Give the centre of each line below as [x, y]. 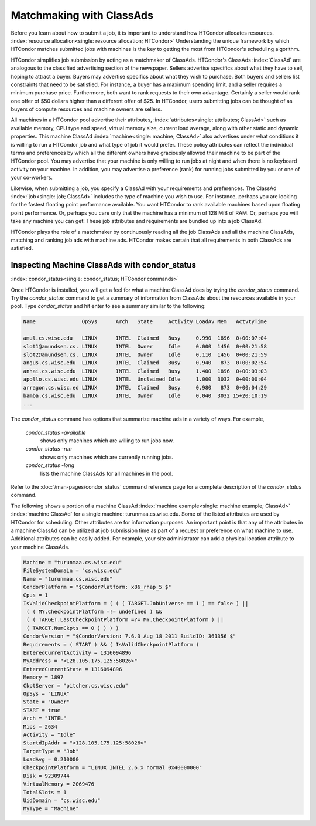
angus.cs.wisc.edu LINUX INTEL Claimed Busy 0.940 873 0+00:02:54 [145, 363]
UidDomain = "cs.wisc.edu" [62, 800]
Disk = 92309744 [47, 776]
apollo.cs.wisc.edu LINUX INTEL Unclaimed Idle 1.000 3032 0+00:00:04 [145, 379]
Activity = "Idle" [49, 734]
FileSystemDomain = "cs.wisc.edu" [73, 571]
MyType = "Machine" [51, 809]
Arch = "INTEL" [45, 718]
